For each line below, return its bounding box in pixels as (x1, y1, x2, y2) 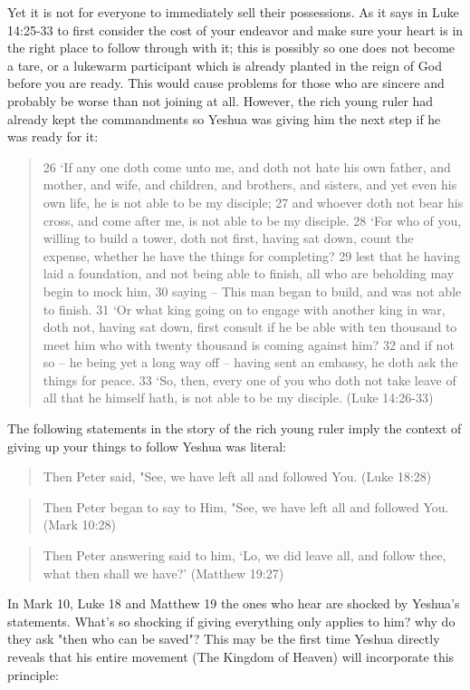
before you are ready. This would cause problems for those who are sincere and (7, 73, 445, 92)
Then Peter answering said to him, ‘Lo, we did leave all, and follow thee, (43, 546, 446, 565)
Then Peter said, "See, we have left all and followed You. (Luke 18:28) (43, 467, 432, 486)
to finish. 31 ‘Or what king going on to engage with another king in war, (43, 299, 446, 318)
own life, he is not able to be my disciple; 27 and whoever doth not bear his (43, 192, 464, 211)
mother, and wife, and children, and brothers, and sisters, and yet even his (43, 175, 457, 194)
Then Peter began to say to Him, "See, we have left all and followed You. (43, 497, 449, 516)
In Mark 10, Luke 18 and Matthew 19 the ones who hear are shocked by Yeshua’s (7, 594, 460, 613)
